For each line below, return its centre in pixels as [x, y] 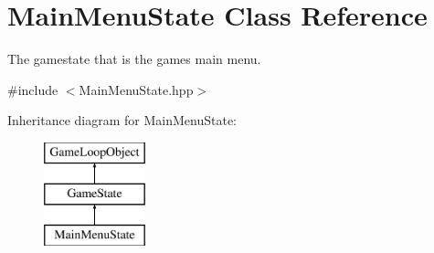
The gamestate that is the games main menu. [134, 59]
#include [33, 89]
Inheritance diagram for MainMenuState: [122, 120]
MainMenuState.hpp [136, 89]
